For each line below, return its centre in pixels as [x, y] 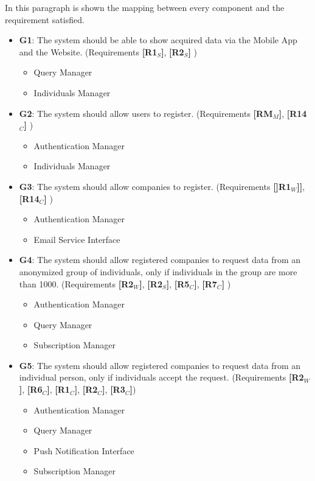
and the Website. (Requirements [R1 [88, 51]
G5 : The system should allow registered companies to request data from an [160, 365]
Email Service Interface [77, 239]
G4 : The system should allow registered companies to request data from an [160, 260]
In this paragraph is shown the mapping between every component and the [145, 7]
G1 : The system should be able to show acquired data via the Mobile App [158, 40]
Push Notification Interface [84, 450]
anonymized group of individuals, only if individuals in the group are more [158, 271]
